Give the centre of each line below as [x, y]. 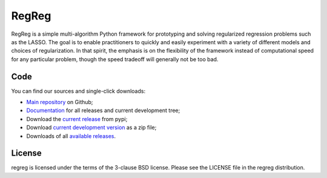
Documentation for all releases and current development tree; [103, 110]
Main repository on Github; [60, 102]
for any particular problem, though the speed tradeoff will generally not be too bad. [115, 59]
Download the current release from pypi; [77, 119]
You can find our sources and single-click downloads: [78, 91]
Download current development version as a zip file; [91, 128]
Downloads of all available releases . [71, 136]
